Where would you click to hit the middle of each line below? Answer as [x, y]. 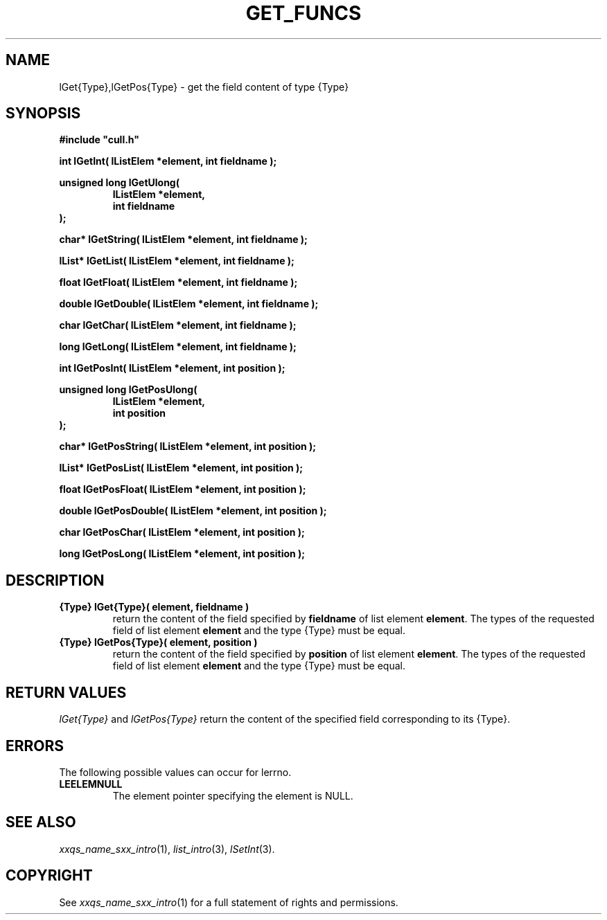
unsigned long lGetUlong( [119, 183]
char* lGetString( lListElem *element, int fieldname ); [183, 240]
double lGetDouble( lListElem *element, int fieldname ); [189, 304]
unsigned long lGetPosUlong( [128, 390]
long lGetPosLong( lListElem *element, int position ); [182, 554]
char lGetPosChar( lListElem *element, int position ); [182, 532]
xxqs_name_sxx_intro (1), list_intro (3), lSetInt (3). [167, 849]
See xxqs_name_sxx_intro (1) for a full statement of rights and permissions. [229, 902]
